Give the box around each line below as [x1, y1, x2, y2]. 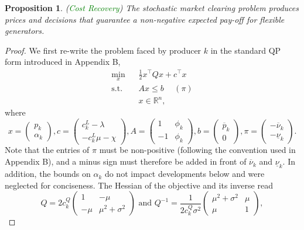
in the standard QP [210, 44, 281, 56]
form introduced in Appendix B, [5, 55, 121, 68]
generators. [5, 25, 45, 37]
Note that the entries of [5, 144, 90, 156]
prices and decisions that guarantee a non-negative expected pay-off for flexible [5, 13, 285, 25]
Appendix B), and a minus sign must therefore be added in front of [5, 155, 247, 168]
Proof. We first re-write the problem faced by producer [5, 44, 201, 56]
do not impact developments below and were [104, 168, 265, 180]
